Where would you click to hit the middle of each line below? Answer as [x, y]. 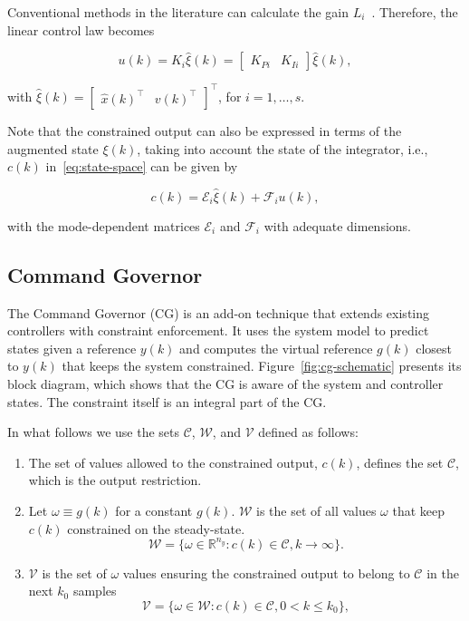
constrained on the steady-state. [156, 528]
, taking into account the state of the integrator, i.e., [282, 148]
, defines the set [400, 462]
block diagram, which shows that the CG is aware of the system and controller [225, 384]
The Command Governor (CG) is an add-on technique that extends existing [219, 312]
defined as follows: [308, 432]
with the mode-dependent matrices [104, 225]
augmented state [53, 148]
